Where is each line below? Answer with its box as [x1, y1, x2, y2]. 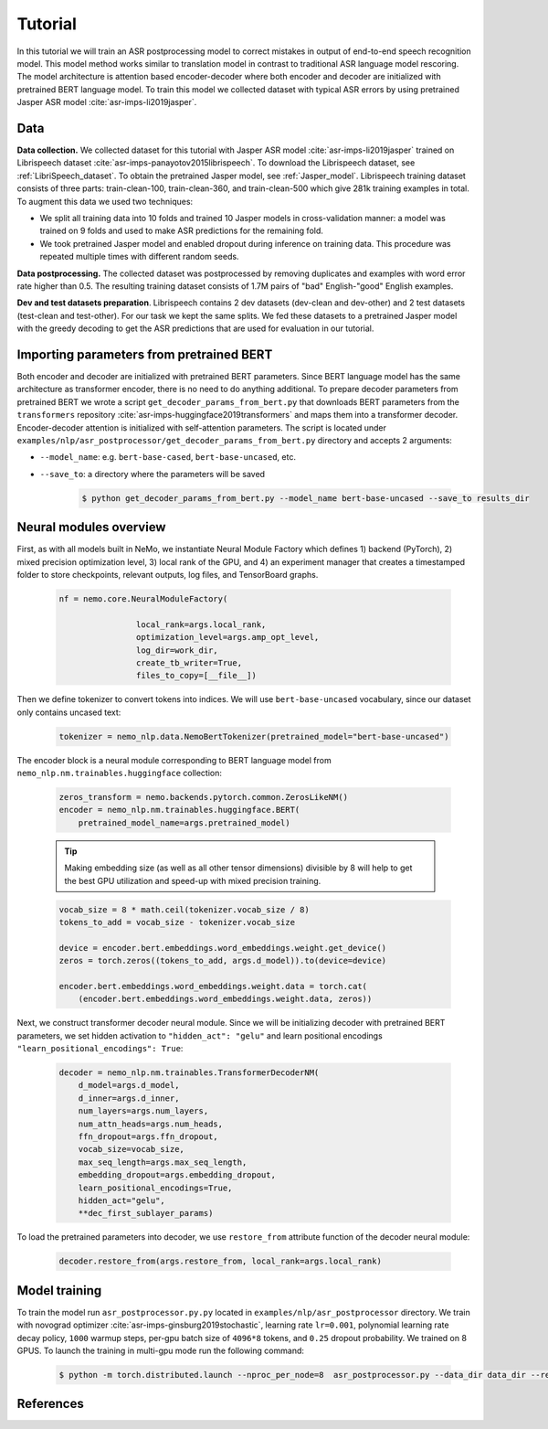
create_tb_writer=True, [135, 657, 242, 667]
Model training [16, 1283, 102, 1298]
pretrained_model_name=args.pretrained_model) [78, 817, 291, 827]
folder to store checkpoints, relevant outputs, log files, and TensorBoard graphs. [16, 570, 319, 580]
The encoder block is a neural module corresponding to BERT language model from [16, 754, 332, 765]
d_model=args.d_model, [78, 1080, 180, 1091]
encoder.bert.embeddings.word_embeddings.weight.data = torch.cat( [58, 981, 368, 991]
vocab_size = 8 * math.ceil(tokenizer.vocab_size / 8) [58, 904, 310, 914]
